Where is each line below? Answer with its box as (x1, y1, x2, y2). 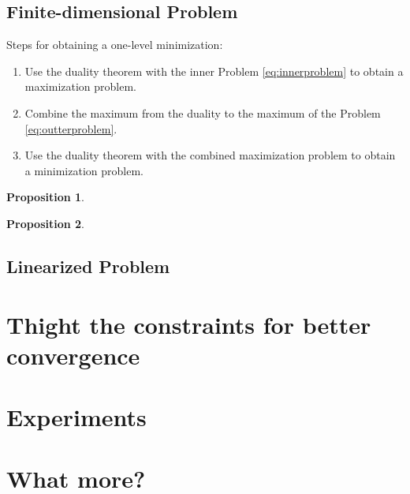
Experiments (6, 401, 147, 433)
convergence (6, 339, 140, 371)
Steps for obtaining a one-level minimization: (6, 36, 223, 53)
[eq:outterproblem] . (24, 120, 117, 137)
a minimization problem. (24, 162, 143, 178)
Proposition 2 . (6, 215, 84, 231)
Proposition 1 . (6, 189, 84, 205)
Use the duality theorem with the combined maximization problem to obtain (24, 147, 396, 163)
